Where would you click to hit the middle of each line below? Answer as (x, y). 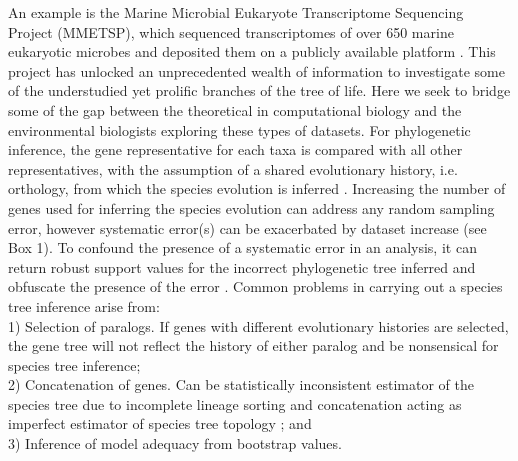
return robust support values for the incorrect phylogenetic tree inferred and (242, 266)
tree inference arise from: (84, 305)
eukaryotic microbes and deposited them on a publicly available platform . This (252, 51)
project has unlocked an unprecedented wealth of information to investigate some (256, 70)
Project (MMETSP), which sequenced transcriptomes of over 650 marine (231, 31)
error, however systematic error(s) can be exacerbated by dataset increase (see (247, 227)
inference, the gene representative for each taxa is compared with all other (235, 149)
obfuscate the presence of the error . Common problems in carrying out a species (255, 286)
